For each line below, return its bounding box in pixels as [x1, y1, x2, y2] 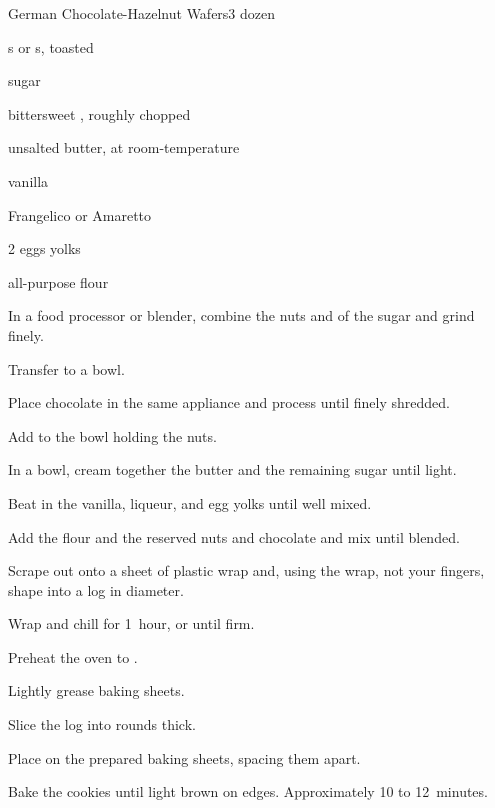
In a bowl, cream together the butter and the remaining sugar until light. [8, 459, 457, 480]
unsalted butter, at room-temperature [8, 137, 240, 158]
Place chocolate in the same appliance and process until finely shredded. [8, 392, 450, 413]
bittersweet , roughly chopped [8, 103, 191, 124]
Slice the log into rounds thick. [8, 714, 196, 735]
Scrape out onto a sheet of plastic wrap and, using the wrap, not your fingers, [8, 560, 485, 581]
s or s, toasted [8, 36, 94, 57]
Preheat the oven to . [8, 646, 138, 667]
